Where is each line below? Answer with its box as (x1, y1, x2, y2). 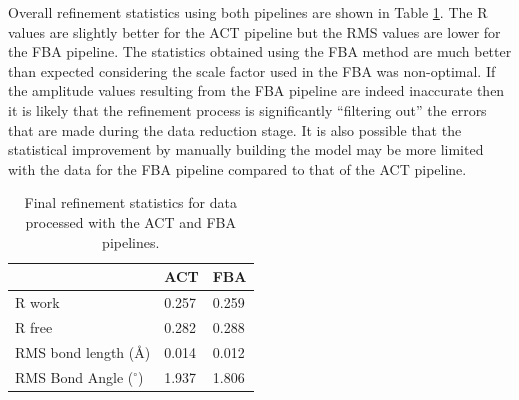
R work (15, 291, 60, 312)
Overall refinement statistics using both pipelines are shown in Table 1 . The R (8, 2, 488, 22)
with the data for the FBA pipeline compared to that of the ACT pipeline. (8, 158, 467, 179)
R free (15, 316, 53, 337)
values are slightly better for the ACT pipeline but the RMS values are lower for (8, 21, 501, 42)
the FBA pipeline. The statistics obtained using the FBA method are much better (8, 41, 512, 62)
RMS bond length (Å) (15, 341, 151, 362)
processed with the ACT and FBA (25, 211, 237, 232)
